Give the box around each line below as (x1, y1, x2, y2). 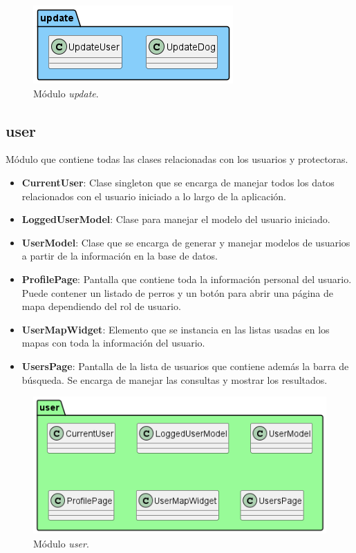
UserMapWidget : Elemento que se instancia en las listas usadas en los (21, 322, 330, 336)
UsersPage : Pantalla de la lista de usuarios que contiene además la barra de (21, 358, 349, 373)
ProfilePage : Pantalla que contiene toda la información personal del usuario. (21, 271, 352, 286)
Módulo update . (33, 86, 99, 100)
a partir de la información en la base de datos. (21, 249, 218, 263)
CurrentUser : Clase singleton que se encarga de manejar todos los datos (21, 175, 335, 189)
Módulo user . (33, 536, 89, 551)
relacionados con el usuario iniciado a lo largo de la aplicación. (21, 188, 286, 203)
